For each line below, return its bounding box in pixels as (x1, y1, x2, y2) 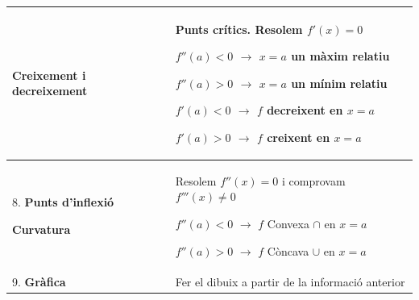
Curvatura (12, 220, 71, 237)
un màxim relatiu (291, 48, 390, 65)
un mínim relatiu (291, 74, 388, 91)
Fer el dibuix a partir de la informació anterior (175, 273, 405, 290)
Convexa (267, 215, 309, 231)
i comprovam (281, 172, 346, 189)
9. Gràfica (12, 273, 66, 290)
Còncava (267, 242, 309, 259)
